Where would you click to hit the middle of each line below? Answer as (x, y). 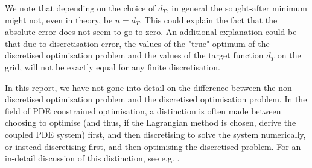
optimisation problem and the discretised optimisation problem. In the (177, 99)
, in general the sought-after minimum (237, 8)
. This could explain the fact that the (209, 20)
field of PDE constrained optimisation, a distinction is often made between (143, 110)
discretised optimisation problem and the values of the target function (134, 55)
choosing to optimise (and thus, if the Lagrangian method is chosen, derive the (151, 123)
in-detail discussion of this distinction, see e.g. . (92, 158)
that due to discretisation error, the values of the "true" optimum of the (137, 43)
